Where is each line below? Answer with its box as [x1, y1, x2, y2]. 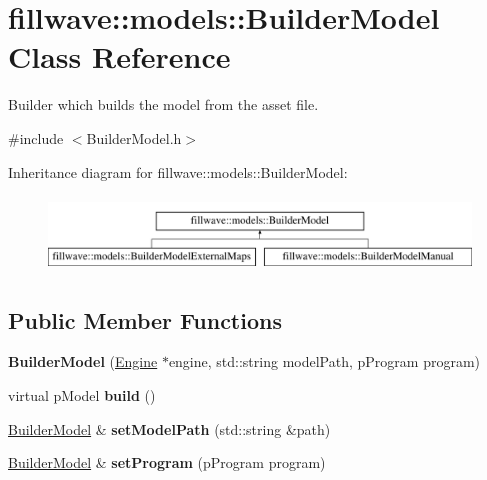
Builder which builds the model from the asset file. [8, 94, 319, 115]
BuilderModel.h [86, 127, 182, 148]
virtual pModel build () [8, 385, 156, 406]
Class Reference [8, 36, 231, 77]
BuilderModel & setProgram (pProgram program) [8, 452, 326, 473]
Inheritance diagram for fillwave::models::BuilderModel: [8, 161, 348, 182]
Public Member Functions [8, 304, 282, 335]
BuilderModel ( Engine [8, 351, 158, 372]
